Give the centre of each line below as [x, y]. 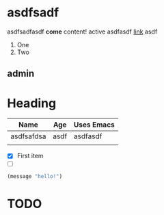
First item [30, 156]
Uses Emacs [94, 125]
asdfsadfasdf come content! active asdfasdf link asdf [82, 31]
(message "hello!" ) [35, 177]
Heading [32, 103]
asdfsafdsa [28, 136]
